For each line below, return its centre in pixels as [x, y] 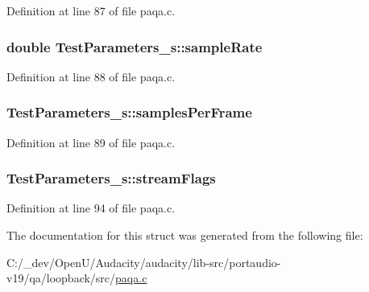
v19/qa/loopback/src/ [61, 278]
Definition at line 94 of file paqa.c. [91, 208]
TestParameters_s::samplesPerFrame [129, 112]
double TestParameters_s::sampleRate [135, 46]
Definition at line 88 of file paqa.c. [91, 76]
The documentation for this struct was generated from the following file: [185, 235]
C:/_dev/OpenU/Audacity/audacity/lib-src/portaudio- [144, 262]
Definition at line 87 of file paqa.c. [91, 10]
